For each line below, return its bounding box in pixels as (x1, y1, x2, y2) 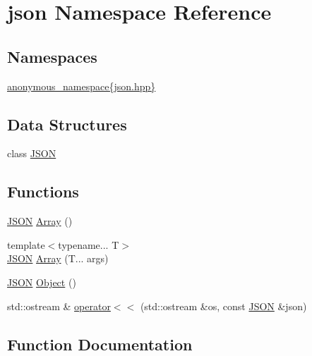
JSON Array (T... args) (7, 251, 109, 266)
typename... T (58, 237, 119, 252)
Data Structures (7, 113, 127, 135)
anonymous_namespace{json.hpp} (7, 78, 156, 93)
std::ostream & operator (7, 298, 111, 313)
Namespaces (7, 45, 97, 67)
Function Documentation (7, 333, 193, 355)
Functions (7, 180, 79, 202)
